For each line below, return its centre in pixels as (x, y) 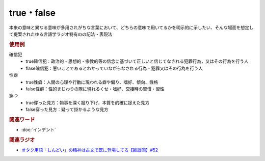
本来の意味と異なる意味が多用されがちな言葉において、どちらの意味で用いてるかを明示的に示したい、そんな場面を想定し (131, 27)
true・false (32, 13)
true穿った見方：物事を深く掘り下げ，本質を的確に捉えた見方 (88, 103)
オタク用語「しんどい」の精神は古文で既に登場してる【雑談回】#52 (90, 150)
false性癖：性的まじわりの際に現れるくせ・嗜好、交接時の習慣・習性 (95, 89)
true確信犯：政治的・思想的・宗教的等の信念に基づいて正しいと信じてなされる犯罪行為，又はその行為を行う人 (137, 61)
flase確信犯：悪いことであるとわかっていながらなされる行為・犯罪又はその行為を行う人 (114, 68)
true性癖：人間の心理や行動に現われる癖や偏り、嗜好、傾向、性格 (92, 82)
